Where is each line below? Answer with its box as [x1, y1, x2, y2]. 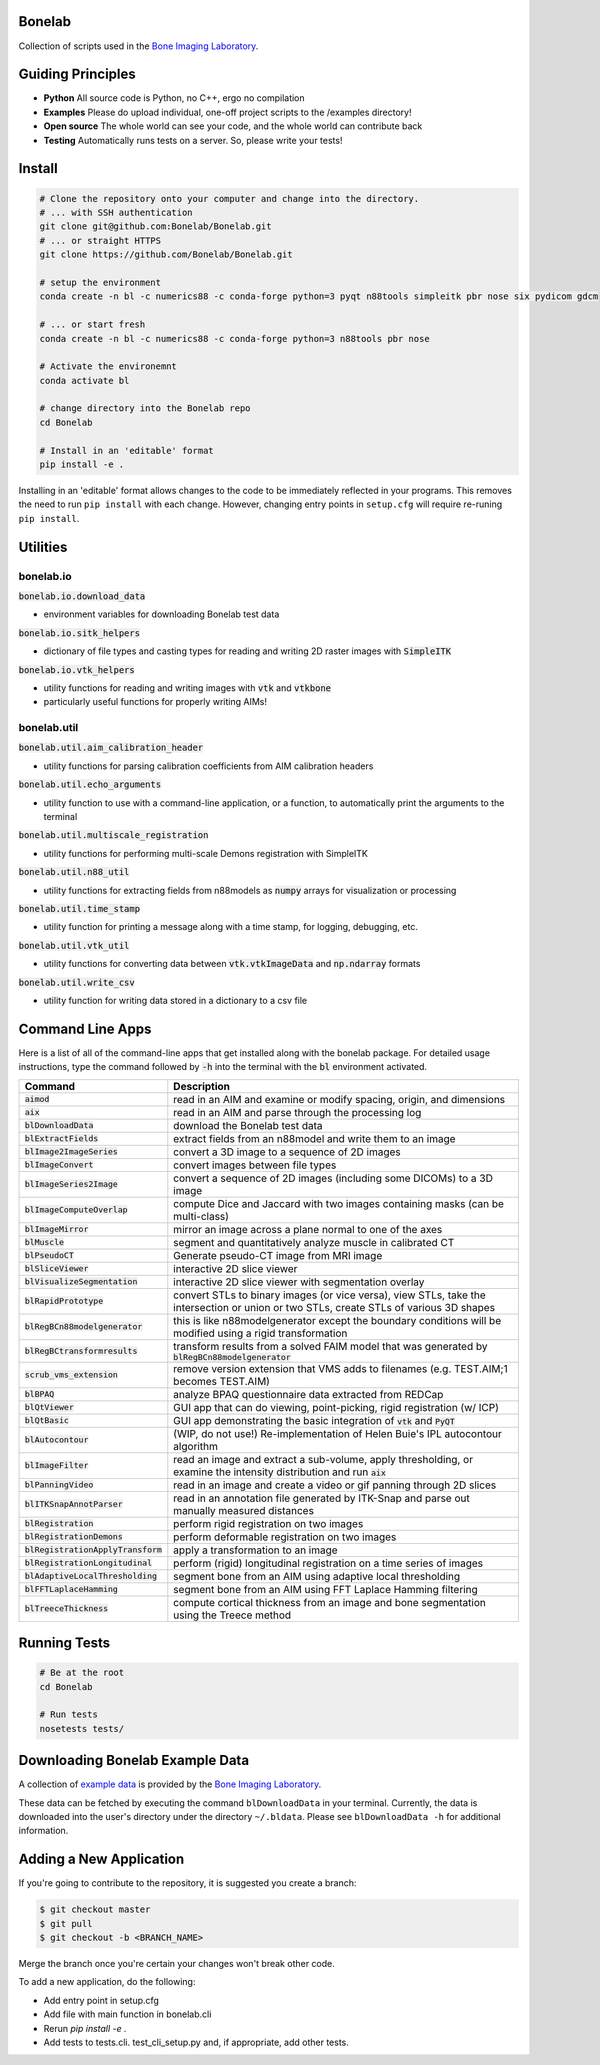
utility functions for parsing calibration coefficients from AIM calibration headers [43, 760, 374, 772]
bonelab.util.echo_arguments [18, 779, 162, 790]
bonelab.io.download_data [18, 590, 146, 602]
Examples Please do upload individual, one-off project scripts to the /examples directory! [43, 106, 412, 118]
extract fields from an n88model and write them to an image [173, 1131, 456, 1145]
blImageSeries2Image [24, 1179, 119, 1190]
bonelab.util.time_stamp [18, 903, 140, 914]
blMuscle [24, 1237, 65, 1248]
